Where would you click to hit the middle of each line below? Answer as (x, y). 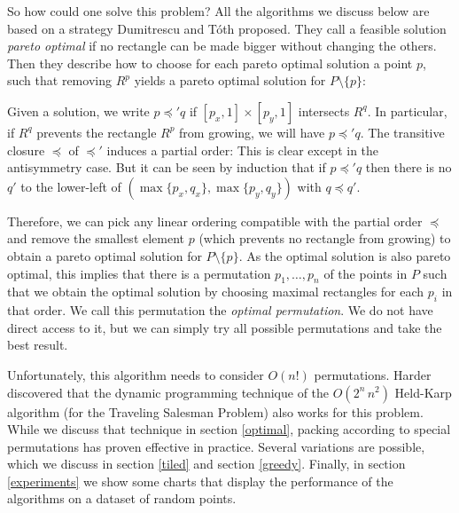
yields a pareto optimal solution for (230, 80)
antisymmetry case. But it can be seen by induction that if (167, 167)
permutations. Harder (373, 374)
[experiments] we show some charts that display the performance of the (200, 481)
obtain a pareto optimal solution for (105, 255)
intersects (324, 110)
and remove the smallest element (96, 238)
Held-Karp (423, 392)
